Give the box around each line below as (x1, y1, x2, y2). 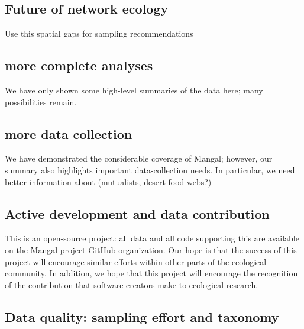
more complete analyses (5, 56, 153, 75)
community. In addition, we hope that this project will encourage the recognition (5, 267, 298, 279)
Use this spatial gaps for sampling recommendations (5, 27, 193, 40)
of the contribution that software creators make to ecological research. (5, 278, 258, 291)
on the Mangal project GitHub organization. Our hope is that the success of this (5, 243, 297, 256)
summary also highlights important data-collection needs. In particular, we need (5, 163, 295, 176)
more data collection (5, 124, 132, 143)
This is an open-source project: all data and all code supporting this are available (5, 232, 299, 244)
